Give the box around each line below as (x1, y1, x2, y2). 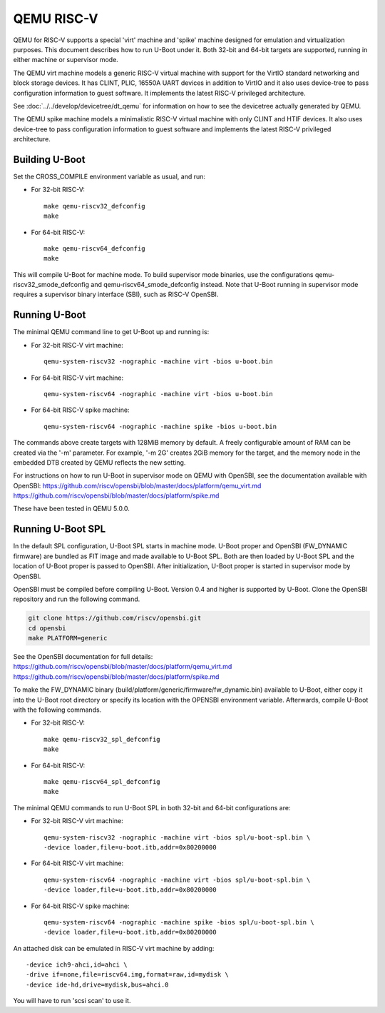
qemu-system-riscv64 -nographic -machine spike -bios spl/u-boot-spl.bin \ (43, 918, 314, 926)
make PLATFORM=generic (28, 634, 108, 642)
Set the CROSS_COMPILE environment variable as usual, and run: (13, 172, 206, 181)
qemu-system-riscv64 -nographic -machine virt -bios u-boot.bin (43, 390, 274, 398)
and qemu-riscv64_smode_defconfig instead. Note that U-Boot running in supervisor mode (90, 281, 359, 289)
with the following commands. (13, 705, 102, 714)
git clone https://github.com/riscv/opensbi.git (28, 614, 202, 623)
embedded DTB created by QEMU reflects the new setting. (13, 458, 186, 467)
